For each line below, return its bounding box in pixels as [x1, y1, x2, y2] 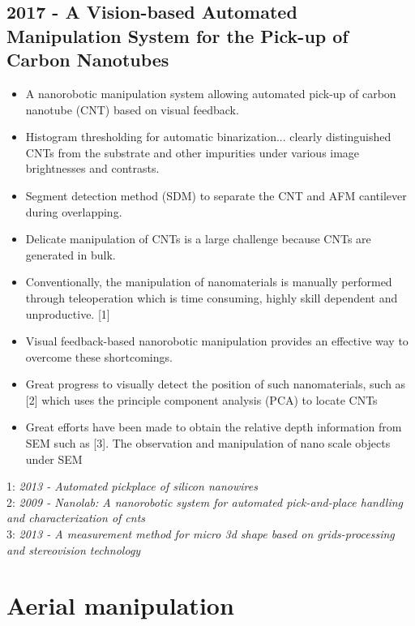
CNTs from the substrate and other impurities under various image [25, 144, 360, 161]
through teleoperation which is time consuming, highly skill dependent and [25, 289, 398, 306]
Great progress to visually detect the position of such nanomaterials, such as [25, 375, 406, 392]
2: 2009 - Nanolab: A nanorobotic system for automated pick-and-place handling [6, 493, 403, 510]
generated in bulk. [25, 246, 116, 263]
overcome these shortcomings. [25, 348, 173, 365]
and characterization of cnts [6, 509, 146, 526]
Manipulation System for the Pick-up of [6, 23, 349, 48]
